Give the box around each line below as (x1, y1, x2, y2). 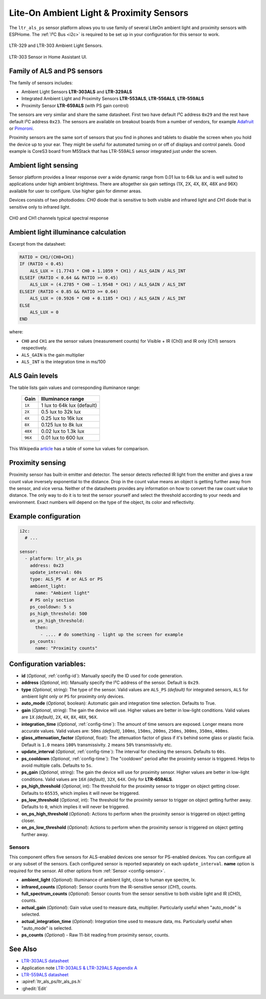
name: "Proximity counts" (35, 645, 98, 651)
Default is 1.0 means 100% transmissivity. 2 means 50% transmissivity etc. (21, 742, 172, 748)
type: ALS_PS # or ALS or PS (30, 576, 103, 582)
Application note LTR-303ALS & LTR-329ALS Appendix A (21, 964, 137, 971)
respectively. (21, 345, 48, 351)
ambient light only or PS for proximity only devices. (21, 693, 125, 700)
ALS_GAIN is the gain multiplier (21, 352, 85, 357)
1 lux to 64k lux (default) (41, 402, 97, 409)
